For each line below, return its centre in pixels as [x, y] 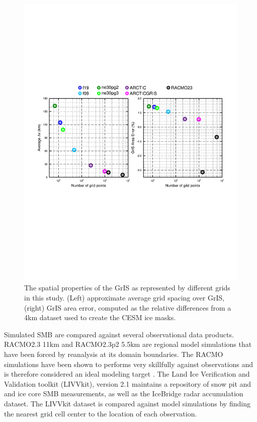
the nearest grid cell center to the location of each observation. [101, 413]
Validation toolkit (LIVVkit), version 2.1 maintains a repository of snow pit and [128, 383]
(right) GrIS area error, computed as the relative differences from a [128, 307]
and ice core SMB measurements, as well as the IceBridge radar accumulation [124, 394]
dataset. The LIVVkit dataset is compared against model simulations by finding [127, 404]
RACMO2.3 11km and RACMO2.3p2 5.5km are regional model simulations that [128, 344]
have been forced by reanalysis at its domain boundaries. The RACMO [114, 354]
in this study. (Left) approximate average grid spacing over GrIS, [124, 298]
